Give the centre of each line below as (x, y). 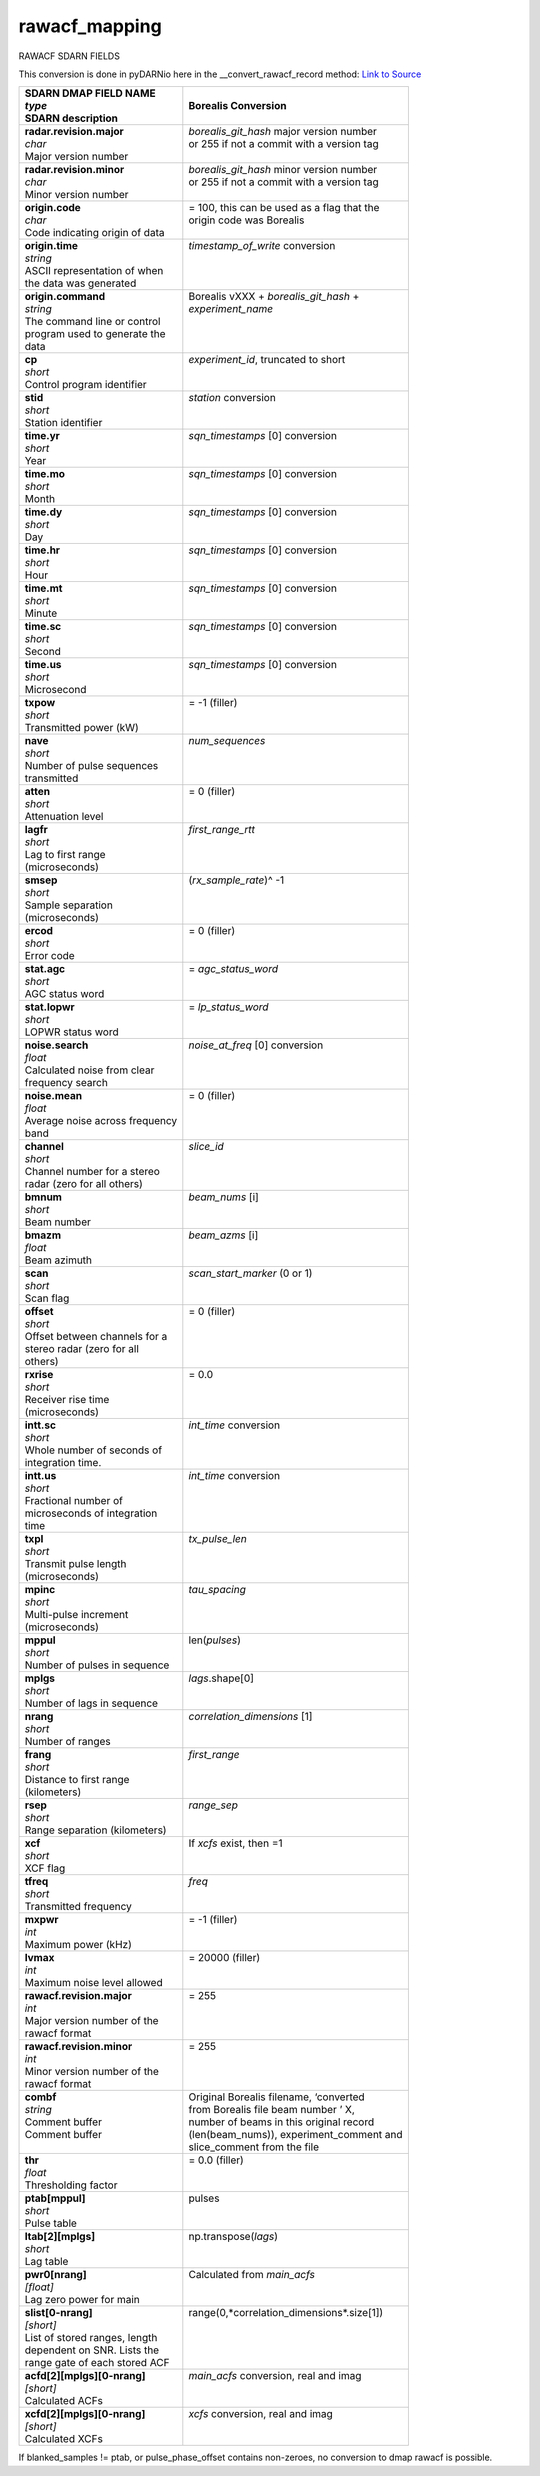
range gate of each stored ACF (97, 2363)
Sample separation (69, 905)
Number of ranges (67, 1742)
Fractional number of (74, 1501)
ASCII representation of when (94, 271)
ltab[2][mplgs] (59, 2237)
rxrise (39, 1375)
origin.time (51, 246)
